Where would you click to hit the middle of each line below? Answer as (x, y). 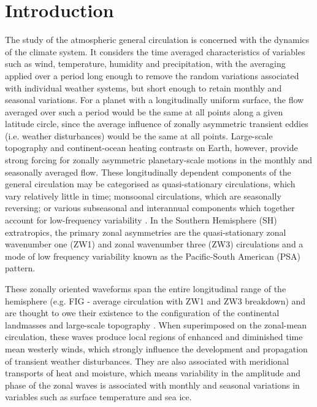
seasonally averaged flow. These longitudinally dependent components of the (148, 172)
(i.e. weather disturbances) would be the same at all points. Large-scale (139, 135)
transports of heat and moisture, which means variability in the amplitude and (153, 373)
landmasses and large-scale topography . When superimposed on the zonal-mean (156, 324)
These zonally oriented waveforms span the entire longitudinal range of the (146, 289)
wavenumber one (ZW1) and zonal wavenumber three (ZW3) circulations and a (154, 244)
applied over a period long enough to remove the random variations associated (152, 75)
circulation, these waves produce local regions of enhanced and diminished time (154, 337)
